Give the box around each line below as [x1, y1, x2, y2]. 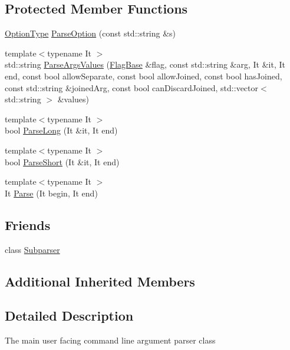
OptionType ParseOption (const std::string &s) [5, 27, 176, 39]
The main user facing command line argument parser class [5, 334, 216, 346]
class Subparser [5, 243, 60, 255]
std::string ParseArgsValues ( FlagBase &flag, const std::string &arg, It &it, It [5, 58, 285, 71]
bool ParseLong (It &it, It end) [5, 124, 118, 136]
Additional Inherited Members [5, 272, 195, 290]
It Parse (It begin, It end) [5, 186, 98, 199]
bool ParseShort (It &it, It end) [5, 155, 120, 168]
